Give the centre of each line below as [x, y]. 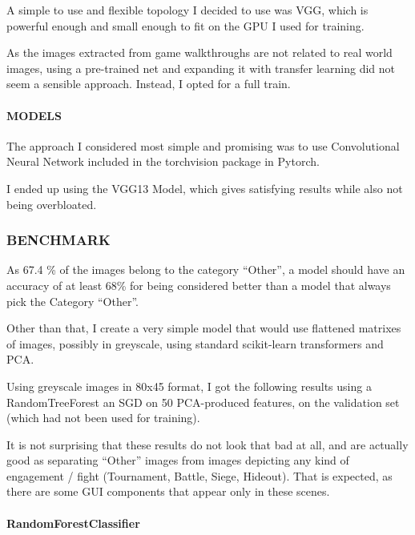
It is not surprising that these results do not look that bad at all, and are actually [207, 444]
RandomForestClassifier [73, 523]
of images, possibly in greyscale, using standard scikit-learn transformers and [195, 343]
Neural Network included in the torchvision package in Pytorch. [163, 161]
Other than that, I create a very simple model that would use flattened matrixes [204, 328]
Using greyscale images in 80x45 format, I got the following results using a [189, 386]
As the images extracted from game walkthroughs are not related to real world [199, 52]
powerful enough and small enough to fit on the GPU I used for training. [185, 25]
